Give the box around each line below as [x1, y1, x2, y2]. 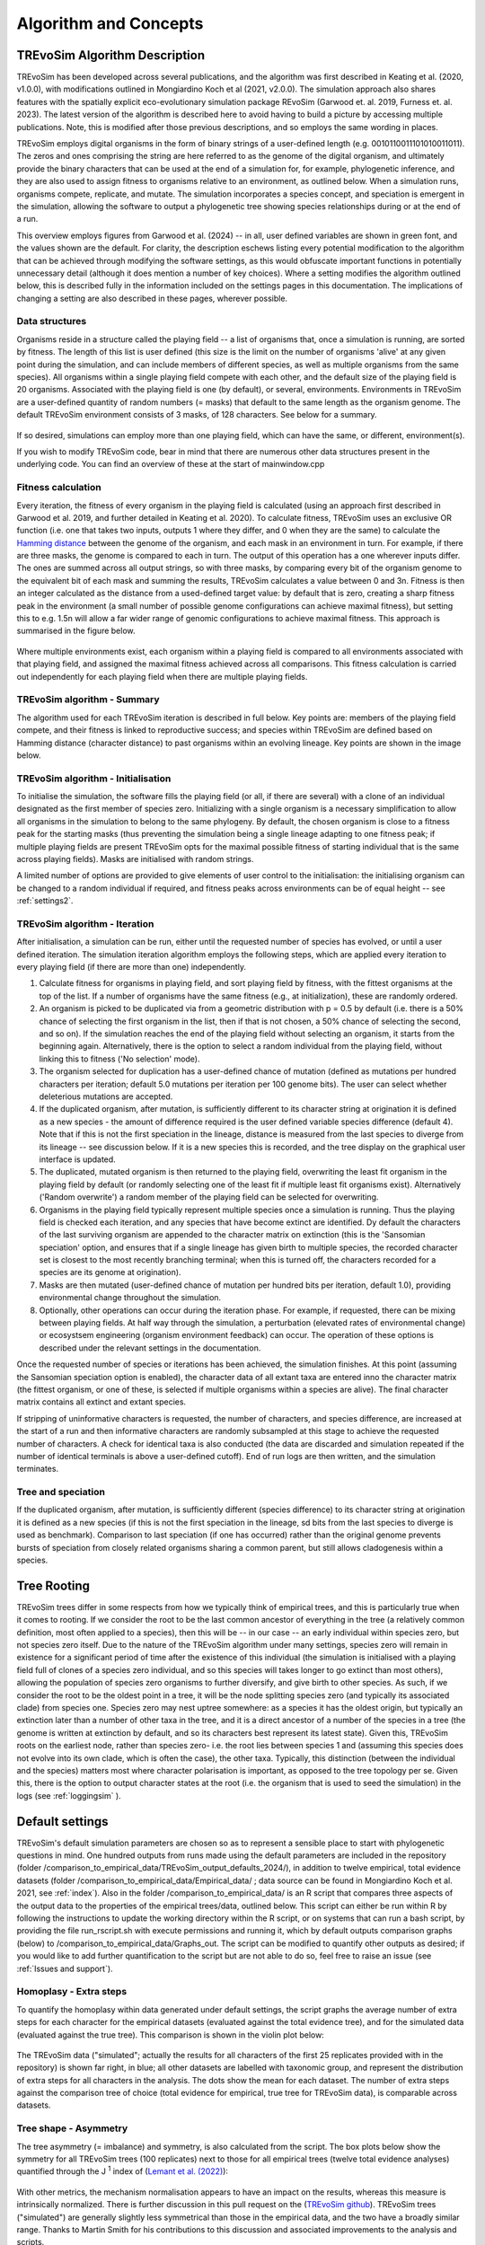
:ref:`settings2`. [16, 895, 74, 906]
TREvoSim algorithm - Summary [16, 693, 161, 706]
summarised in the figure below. [16, 625, 136, 637]
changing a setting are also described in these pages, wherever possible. [16, 293, 287, 304]
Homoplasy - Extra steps [16, 1985, 128, 1998]
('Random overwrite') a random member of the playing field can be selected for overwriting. [39, 1192, 379, 1202]
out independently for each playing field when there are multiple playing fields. [16, 671, 308, 682]
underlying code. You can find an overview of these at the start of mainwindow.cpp [16, 459, 325, 470]
